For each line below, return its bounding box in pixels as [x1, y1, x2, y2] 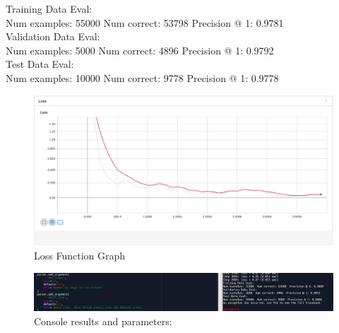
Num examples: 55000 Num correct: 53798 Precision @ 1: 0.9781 [6, 15, 284, 30]
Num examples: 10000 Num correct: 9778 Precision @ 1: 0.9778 [6, 70, 279, 85]
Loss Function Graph [34, 247, 126, 262]
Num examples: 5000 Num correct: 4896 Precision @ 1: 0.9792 [6, 42, 274, 57]
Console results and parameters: [34, 313, 172, 328]
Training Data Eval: [6, 1, 93, 16]
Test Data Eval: [6, 57, 74, 71]
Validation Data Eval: [6, 29, 100, 44]
